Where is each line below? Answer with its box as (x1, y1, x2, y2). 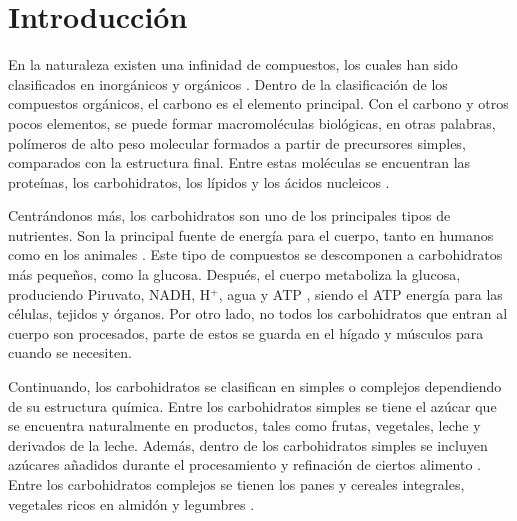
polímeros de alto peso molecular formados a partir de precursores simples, (8, 132, 466, 153)
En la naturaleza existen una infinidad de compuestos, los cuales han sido (8, 54, 458, 75)
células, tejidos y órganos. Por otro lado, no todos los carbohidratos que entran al (8, 303, 508, 324)
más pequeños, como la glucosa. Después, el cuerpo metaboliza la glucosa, (8, 264, 461, 285)
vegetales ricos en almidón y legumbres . (8, 493, 255, 514)
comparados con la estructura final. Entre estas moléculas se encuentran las (8, 152, 471, 173)
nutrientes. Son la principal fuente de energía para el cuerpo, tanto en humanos (8, 224, 494, 245)
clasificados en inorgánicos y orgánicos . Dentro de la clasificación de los (8, 73, 448, 94)
